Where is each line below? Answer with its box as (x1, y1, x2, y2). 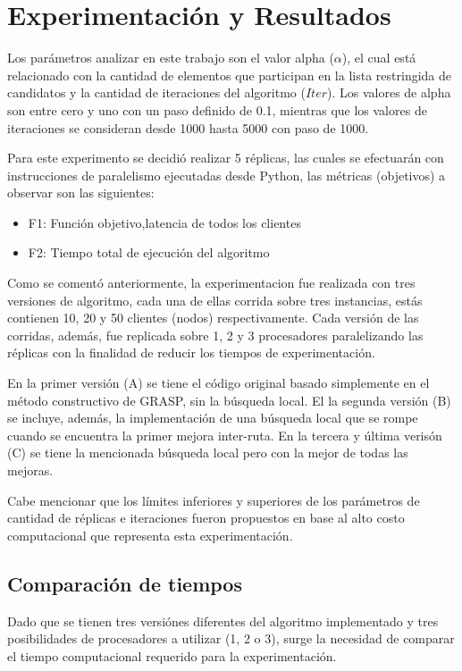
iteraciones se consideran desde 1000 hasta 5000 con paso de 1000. (7, 118, 369, 137)
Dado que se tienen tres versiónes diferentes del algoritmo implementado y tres (7, 611, 439, 630)
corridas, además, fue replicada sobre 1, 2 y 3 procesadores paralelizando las (7, 325, 424, 344)
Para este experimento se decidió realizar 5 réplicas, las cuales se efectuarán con (7, 148, 444, 167)
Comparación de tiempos (7, 569, 242, 597)
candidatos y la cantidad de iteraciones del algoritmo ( (7, 83, 306, 102)
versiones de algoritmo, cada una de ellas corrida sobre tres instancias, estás (7, 290, 423, 309)
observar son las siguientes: (7, 183, 155, 202)
